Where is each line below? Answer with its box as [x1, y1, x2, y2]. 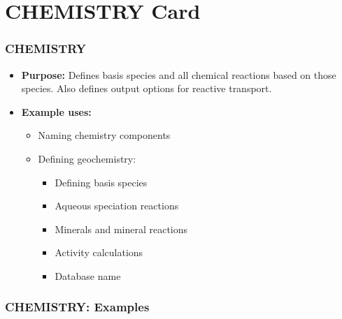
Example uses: [21, 104, 92, 119]
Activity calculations [55, 245, 143, 260]
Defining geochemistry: [38, 151, 136, 165]
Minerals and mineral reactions [55, 221, 188, 236]
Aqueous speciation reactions [55, 198, 179, 213]
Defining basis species [55, 175, 148, 189]
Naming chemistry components [38, 128, 171, 142]
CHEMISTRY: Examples [5, 298, 150, 316]
